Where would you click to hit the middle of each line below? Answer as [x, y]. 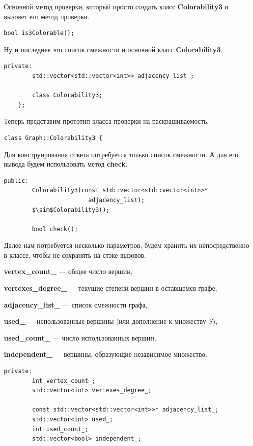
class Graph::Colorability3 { [53, 138]
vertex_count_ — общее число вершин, [68, 271]
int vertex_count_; [64, 381]
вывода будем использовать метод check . [66, 164]
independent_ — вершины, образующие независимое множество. [106, 354]
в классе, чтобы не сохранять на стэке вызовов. [75, 255]
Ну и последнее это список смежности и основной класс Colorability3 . [113, 49]
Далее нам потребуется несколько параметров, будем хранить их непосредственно [127, 245]
